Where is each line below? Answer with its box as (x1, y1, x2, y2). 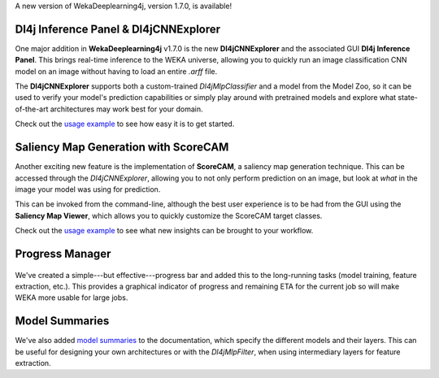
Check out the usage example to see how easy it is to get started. (15, 119, 235, 129)
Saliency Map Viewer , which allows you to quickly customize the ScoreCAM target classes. (15, 211, 323, 220)
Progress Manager (15, 246, 111, 260)
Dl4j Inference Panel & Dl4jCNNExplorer (15, 22, 221, 36)
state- (398, 93, 419, 102)
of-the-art (15, 104, 49, 114)
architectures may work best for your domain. (50, 104, 203, 114)
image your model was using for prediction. (15, 184, 161, 194)
